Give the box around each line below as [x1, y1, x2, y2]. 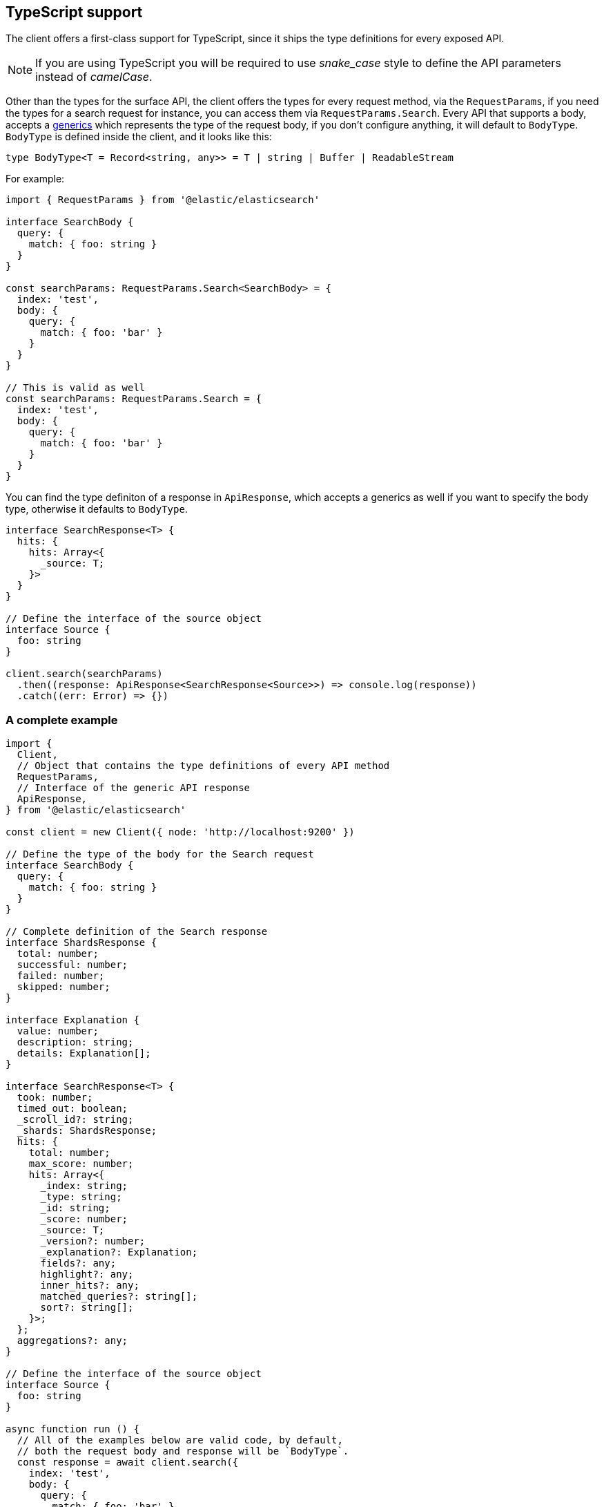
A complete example [6, 712, 118, 727]
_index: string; [40, 1180, 128, 1192]
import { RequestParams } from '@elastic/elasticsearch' [6, 194, 320, 206]
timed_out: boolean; [17, 1103, 128, 1115]
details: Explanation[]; [17, 1048, 151, 1059]
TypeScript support [6, 3, 143, 21]
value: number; [17, 1025, 99, 1037]
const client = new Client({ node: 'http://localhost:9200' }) [6, 826, 355, 838]
